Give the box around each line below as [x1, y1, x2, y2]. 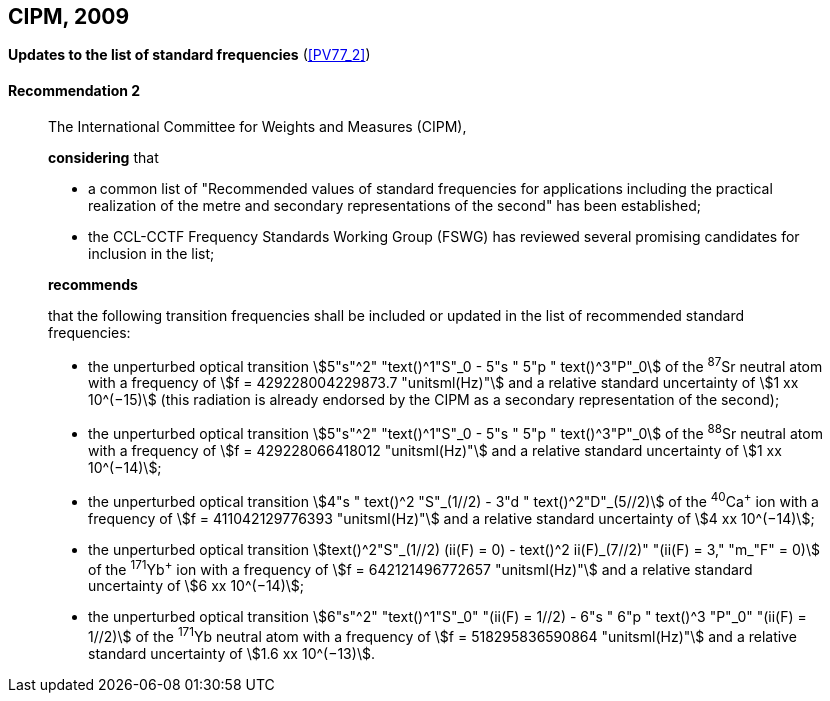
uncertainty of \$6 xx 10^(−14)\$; [88, 577, 305, 595]
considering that [48, 148, 159, 166]
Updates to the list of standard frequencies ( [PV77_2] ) [8, 46, 371, 64]
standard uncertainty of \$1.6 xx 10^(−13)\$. [88, 644, 375, 662]
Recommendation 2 [8, 82, 141, 100]
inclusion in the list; [88, 244, 215, 262]
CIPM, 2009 [8, 4, 130, 29]
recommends [48, 275, 138, 293]
